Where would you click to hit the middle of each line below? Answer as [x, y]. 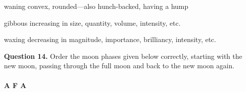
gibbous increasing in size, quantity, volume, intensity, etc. [92, 23]
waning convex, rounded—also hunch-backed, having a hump [96, 6]
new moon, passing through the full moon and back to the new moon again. [119, 66]
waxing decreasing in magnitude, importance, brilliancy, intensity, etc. [110, 39]
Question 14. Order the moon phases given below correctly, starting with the [123, 56]
